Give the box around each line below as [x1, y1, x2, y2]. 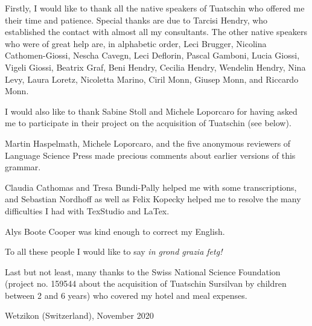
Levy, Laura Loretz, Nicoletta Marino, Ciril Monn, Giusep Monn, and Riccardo [5, 72, 299, 85]
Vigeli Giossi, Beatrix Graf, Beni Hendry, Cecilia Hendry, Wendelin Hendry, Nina [5, 60, 306, 73]
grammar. [5, 161, 41, 173]
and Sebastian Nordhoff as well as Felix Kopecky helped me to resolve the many [5, 193, 301, 205]
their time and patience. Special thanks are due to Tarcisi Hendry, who [5, 13, 268, 26]
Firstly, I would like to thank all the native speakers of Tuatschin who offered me [5, 2, 305, 14]
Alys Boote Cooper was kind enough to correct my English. [5, 225, 225, 237]
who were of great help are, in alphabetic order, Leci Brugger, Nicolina [5, 37, 267, 50]
